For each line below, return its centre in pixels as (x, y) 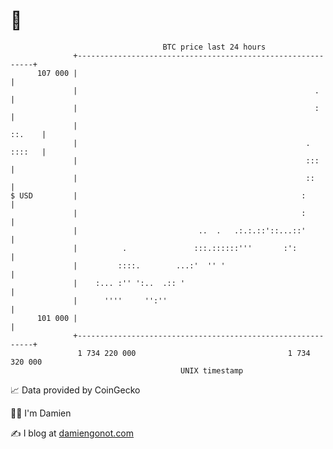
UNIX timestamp (212, 370)
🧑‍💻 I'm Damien (41, 413)
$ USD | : (158, 195)
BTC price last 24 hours (214, 47)
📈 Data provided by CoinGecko (75, 390)
